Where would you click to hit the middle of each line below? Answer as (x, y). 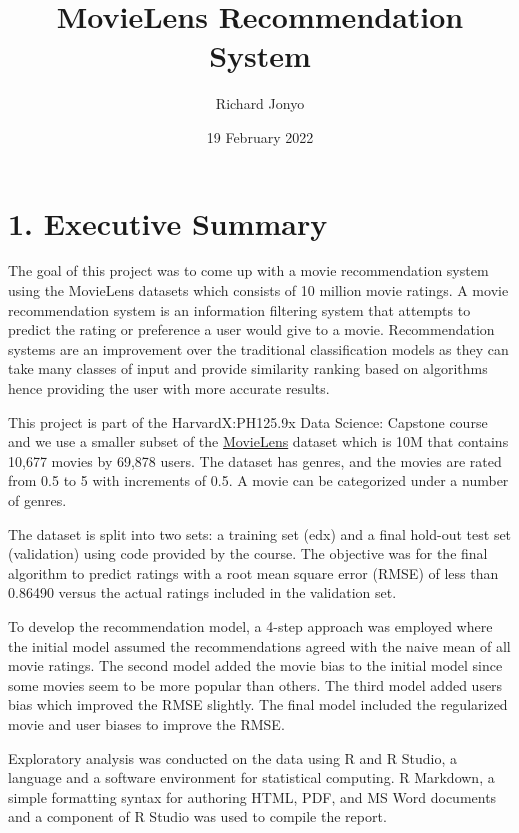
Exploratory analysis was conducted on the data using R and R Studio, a (233, 757)
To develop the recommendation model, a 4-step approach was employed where (250, 625)
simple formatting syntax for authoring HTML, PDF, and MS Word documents (252, 796)
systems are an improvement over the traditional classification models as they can (258, 348)
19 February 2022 (260, 136)
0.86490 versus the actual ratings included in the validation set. (202, 592)
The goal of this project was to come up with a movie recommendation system (248, 270)
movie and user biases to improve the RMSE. (146, 723)
